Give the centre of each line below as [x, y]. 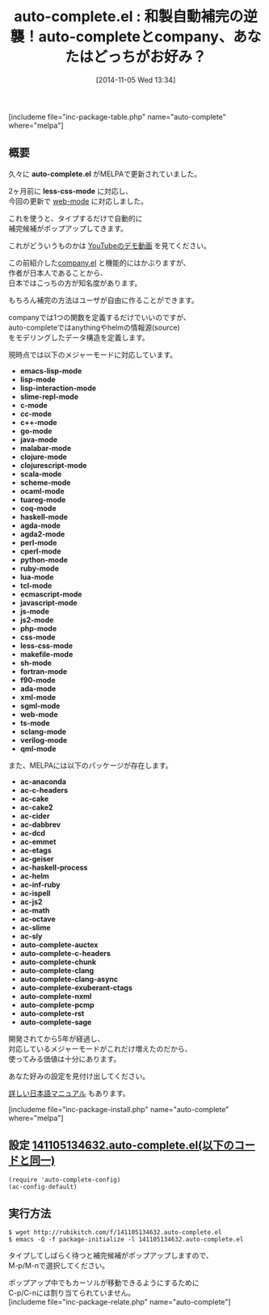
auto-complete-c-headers [65, 953]
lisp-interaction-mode [58, 388]
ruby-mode [39, 568]
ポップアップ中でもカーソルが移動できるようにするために [104, 1283]
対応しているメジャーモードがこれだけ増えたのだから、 [100, 1048]
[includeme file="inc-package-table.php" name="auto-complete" [117, 116]
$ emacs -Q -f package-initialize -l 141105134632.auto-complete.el [126, 1240]
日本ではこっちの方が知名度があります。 [75, 283]
